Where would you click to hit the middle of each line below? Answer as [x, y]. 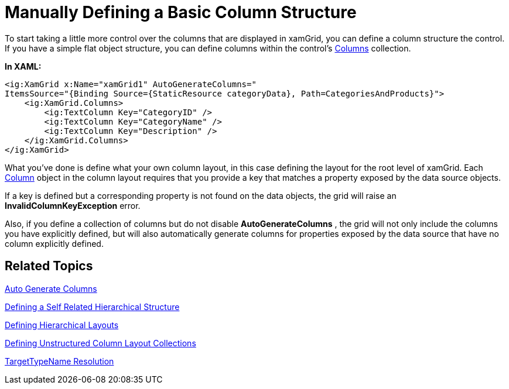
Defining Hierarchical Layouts [62, 325]
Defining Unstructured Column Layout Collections [100, 343]
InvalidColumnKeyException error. [73, 205]
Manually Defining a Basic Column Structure [181, 12]
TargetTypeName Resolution [59, 361]
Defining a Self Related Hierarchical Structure [92, 307]
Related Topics [49, 266]
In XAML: [23, 66]
